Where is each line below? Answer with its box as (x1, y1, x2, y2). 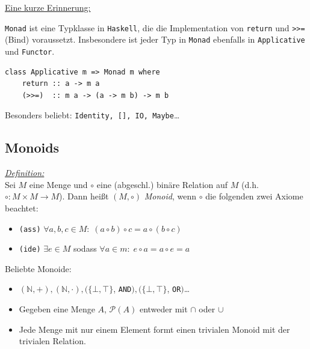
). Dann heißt (59, 190, 109, 202)
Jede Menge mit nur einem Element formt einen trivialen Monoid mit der (19, 323, 290, 335)
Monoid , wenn (144, 190, 197, 202)
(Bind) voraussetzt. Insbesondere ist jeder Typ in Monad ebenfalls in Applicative (5, 33, 305, 46)
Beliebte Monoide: (5, 262, 72, 275)
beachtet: (5, 201, 39, 214)
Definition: (5, 166, 45, 179)
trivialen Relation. (19, 335, 86, 347)
